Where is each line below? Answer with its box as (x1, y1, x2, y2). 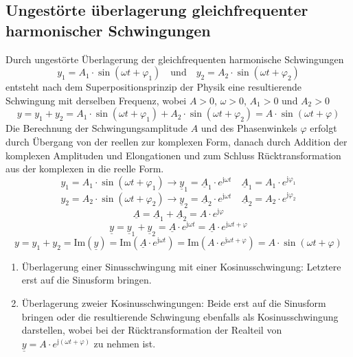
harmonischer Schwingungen (5, 19, 211, 41)
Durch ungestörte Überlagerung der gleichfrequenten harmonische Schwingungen (5, 51, 344, 66)
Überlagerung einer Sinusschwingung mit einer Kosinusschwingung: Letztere (21, 259, 341, 273)
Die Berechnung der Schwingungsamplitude (5, 121, 188, 135)
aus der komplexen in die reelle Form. (5, 161, 164, 176)
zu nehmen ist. (93, 336, 156, 350)
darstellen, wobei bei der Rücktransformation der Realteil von (21, 323, 282, 337)
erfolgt (310, 121, 337, 135)
